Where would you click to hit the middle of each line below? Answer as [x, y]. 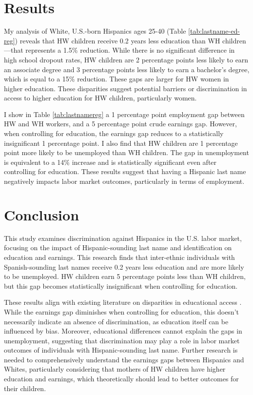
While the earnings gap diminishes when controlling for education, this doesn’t [121, 311]
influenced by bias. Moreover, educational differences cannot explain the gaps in [123, 331]
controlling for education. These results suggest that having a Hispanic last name [125, 171]
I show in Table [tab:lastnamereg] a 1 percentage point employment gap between [124, 114]
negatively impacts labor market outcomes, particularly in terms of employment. [124, 181]
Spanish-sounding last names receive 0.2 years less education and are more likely [124, 267]
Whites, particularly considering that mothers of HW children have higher [115, 369]
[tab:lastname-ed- [214, 31]
